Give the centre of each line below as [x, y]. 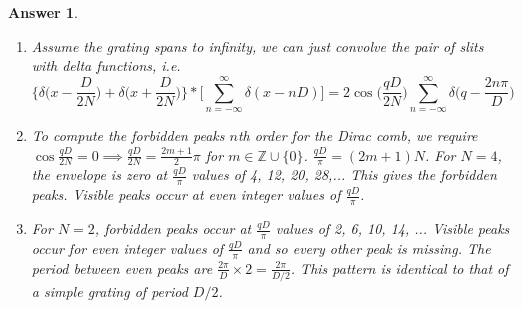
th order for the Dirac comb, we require [357, 134]
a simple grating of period [109, 291]
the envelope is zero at [99, 174]
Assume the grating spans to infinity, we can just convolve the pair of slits [257, 45]
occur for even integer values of [127, 247]
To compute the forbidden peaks [128, 134]
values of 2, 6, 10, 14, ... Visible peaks [392, 228]
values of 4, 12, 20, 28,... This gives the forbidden [344, 174]
